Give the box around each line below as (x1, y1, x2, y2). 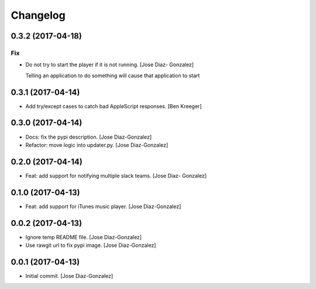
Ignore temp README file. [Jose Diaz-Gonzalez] (25, 233, 142, 240)
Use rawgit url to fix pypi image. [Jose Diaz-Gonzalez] (25, 242, 156, 249)
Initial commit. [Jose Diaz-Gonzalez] (25, 272, 114, 279)
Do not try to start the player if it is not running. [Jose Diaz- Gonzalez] (25, 61, 194, 68)
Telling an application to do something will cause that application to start (25, 72, 200, 79)
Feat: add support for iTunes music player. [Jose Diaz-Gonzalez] (25, 202, 181, 210)
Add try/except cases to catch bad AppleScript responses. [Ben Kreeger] (25, 102, 202, 109)
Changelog (11, 9, 66, 22)
